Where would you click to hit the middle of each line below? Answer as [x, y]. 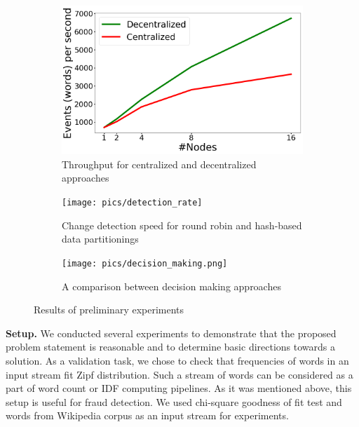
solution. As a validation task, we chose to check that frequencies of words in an [177, 360]
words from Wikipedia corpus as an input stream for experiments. [147, 415]
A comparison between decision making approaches [171, 286]
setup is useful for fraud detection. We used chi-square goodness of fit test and [174, 401]
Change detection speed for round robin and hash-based [182, 225]
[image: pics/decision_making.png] [145, 263]
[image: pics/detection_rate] [132, 203]
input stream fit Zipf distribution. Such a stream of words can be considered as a [179, 374]
